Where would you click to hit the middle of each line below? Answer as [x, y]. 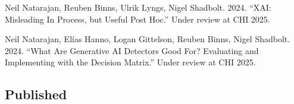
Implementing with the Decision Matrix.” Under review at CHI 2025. [130, 62]
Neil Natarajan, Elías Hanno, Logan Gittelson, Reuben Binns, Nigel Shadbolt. [148, 39]
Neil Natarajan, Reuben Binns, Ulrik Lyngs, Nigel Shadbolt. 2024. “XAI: [138, 7]
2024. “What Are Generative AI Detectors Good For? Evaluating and [132, 50]
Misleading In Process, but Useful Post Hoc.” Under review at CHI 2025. [137, 19]
